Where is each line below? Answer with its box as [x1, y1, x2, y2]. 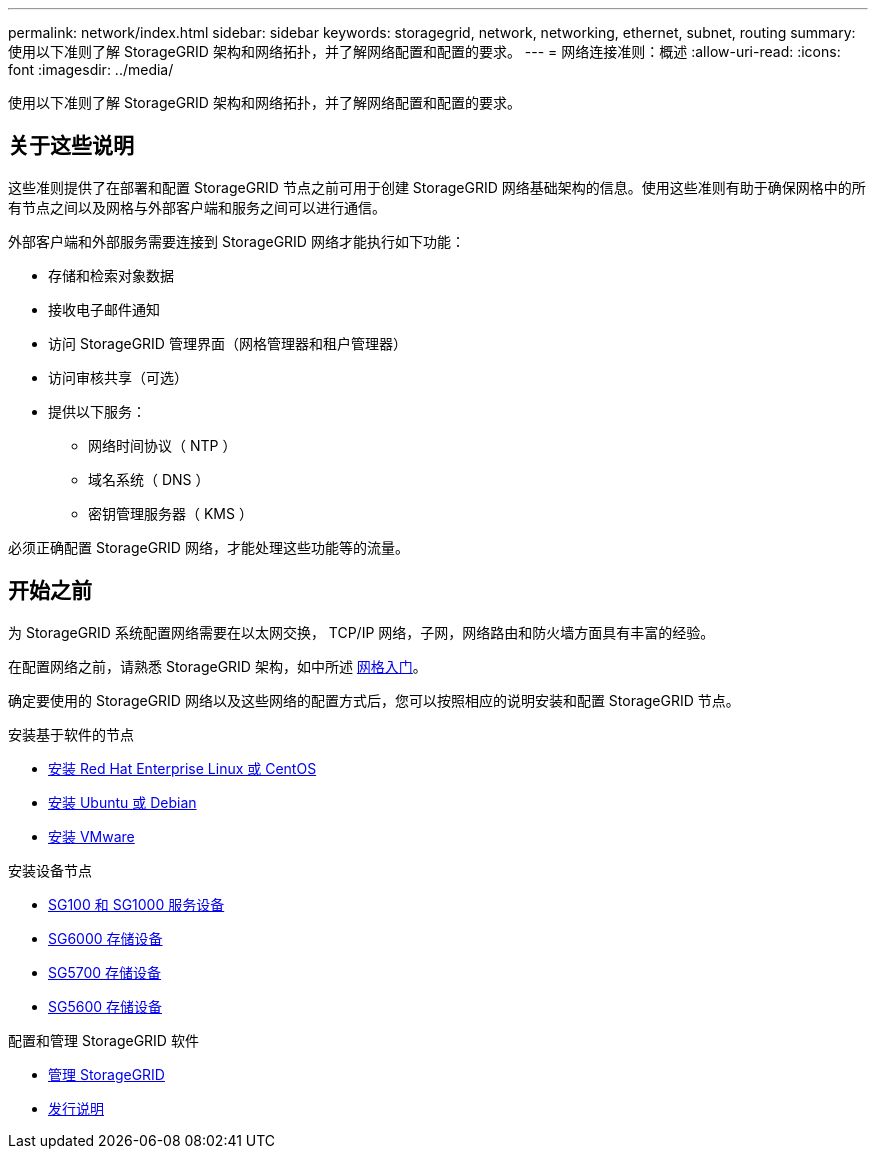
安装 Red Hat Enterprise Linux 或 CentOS [48, 759, 317, 777]
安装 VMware [48, 827, 135, 845]
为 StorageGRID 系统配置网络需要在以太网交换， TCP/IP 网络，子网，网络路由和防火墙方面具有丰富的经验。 [8, 623, 715, 641]
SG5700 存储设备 [48, 963, 162, 981]
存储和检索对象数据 [48, 266, 174, 284]
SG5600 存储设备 [48, 997, 163, 1015]
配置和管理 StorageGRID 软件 [8, 1031, 199, 1049]
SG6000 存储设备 [48, 929, 163, 947]
